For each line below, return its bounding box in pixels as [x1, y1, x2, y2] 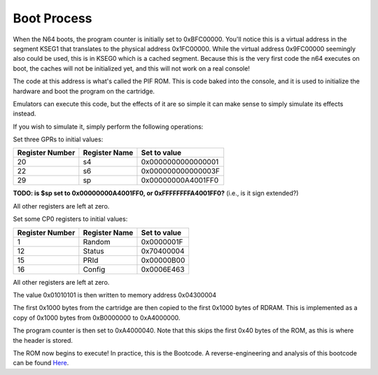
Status [83, 246, 104, 255]
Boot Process [13, 10, 92, 26]
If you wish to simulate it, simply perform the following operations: [13, 122, 204, 131]
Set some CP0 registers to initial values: [13, 215, 128, 223]
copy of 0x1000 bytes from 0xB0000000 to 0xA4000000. [13, 313, 181, 322]
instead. [13, 109, 36, 118]
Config [83, 264, 106, 274]
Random [83, 236, 111, 246]
